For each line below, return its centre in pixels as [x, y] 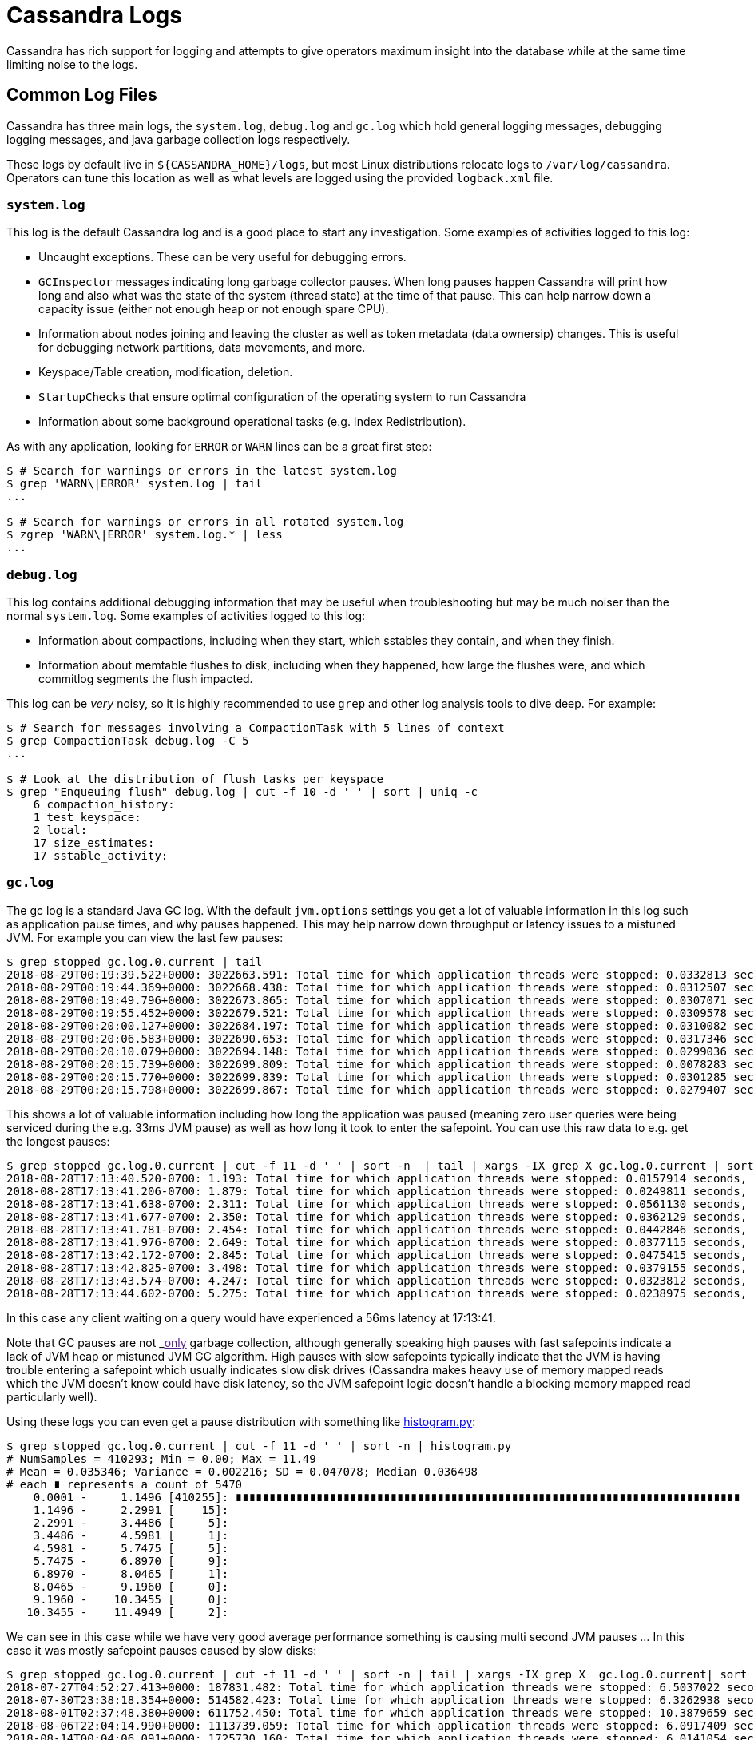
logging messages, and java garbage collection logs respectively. [179, 139]
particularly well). [52, 1396]
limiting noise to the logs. [72, 64]
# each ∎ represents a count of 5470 [125, 1484]
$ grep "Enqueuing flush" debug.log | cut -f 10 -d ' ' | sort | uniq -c [242, 792]
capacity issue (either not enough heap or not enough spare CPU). [214, 309]
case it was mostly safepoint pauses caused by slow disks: [162, 1650]
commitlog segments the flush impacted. [146, 679]
